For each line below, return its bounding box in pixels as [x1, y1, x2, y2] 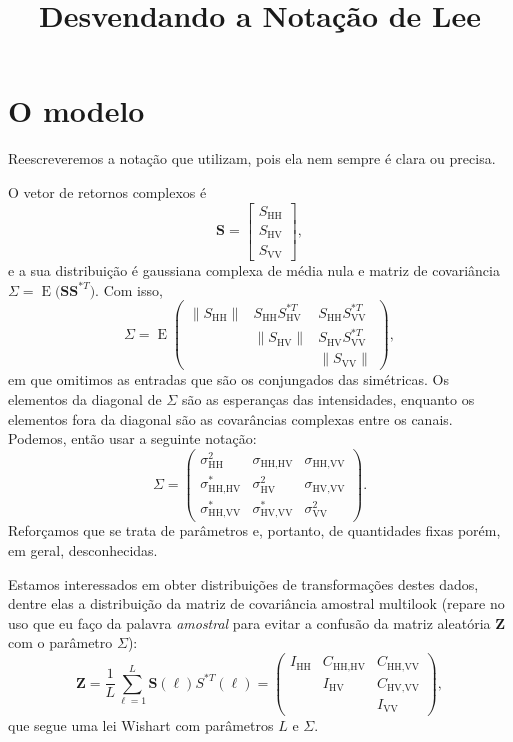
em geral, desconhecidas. [8, 540, 158, 561]
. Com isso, [95, 279, 163, 300]
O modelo [8, 90, 145, 131]
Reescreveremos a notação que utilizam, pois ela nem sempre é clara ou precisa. [8, 148, 496, 169]
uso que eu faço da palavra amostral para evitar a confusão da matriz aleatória [8, 612, 491, 633]
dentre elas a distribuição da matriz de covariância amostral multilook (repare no [8, 593, 505, 614]
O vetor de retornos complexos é [8, 181, 207, 202]
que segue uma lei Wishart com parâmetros [8, 714, 274, 735]
